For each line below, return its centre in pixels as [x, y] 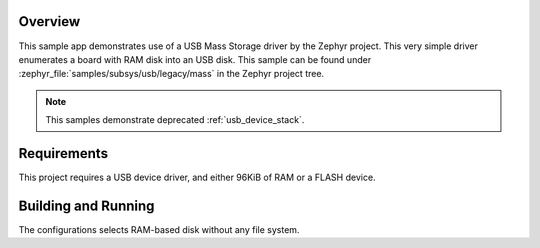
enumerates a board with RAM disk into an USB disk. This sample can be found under [195, 59]
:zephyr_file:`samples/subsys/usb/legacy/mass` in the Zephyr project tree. [171, 74]
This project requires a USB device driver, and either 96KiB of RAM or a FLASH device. [197, 177]
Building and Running [86, 205]
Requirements [63, 153]
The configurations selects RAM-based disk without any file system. [159, 229]
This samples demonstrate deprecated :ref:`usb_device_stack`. [175, 120]
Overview [49, 21]
